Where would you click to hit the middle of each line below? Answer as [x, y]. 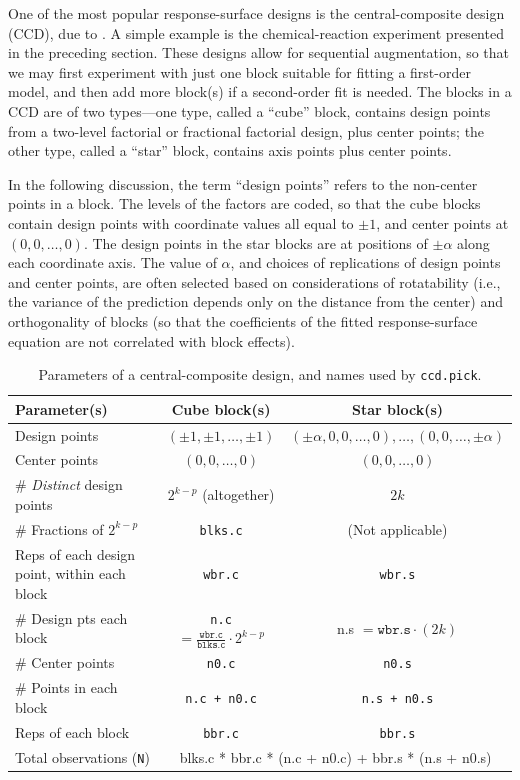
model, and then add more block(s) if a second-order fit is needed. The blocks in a [260, 91]
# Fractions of [59, 528]
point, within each [70, 573]
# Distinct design [69, 484]
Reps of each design [75, 553]
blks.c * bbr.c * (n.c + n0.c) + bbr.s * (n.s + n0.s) [335, 756]
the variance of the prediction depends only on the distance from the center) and [255, 301]
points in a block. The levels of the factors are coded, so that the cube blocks [244, 203]
